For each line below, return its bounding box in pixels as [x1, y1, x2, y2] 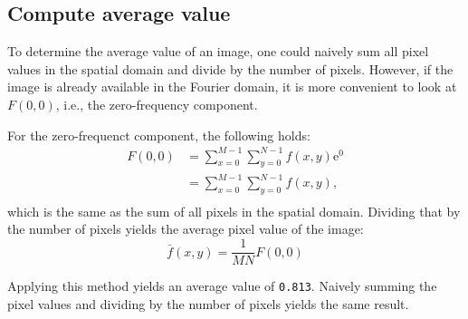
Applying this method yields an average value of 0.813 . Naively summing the [7, 276, 437, 295]
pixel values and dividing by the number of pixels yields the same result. [7, 294, 409, 313]
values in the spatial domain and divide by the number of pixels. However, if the [7, 59, 454, 78]
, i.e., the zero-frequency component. [55, 94, 258, 113]
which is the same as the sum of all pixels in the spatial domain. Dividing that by [7, 201, 461, 220]
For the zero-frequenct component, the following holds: [7, 125, 310, 144]
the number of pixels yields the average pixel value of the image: [7, 219, 364, 238]
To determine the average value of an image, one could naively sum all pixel [7, 42, 429, 61]
